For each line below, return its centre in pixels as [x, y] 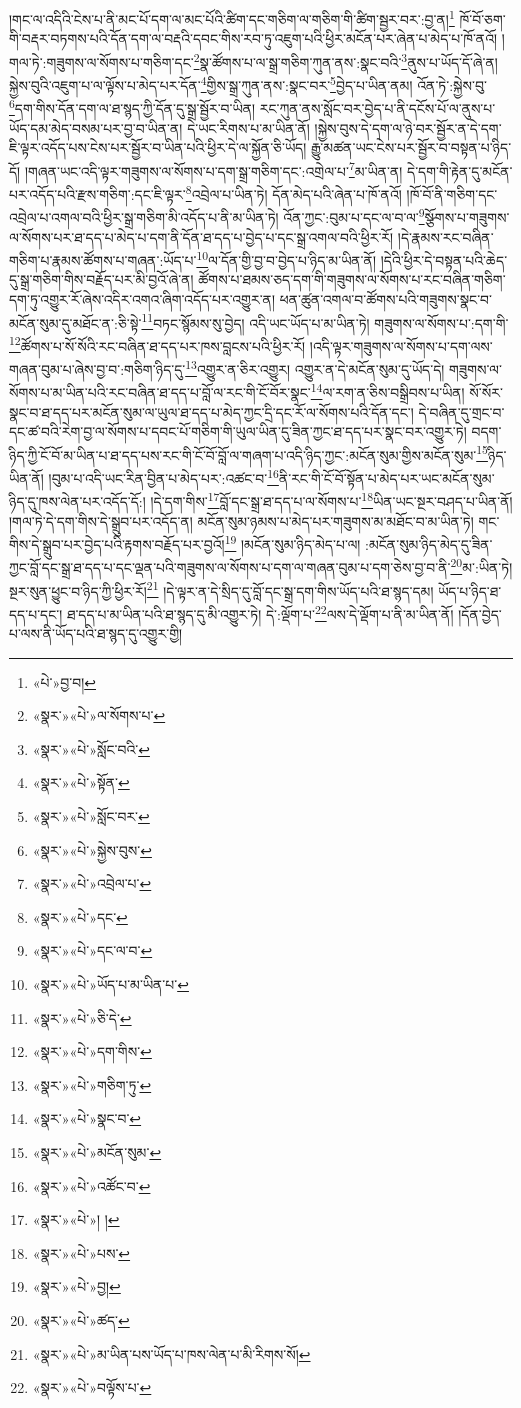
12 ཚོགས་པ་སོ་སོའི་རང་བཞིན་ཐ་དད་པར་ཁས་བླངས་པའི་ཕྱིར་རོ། [157, 344]
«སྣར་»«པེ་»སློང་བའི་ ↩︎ [91, 748]
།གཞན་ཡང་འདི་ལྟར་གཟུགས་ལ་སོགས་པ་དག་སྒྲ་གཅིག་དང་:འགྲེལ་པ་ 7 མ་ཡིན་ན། [213, 169]
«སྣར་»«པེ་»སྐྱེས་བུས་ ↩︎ [92, 849]
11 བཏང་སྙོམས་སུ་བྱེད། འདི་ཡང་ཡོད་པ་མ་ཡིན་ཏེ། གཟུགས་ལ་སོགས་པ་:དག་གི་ [325, 321]
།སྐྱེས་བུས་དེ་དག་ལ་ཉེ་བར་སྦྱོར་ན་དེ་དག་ [408, 127]
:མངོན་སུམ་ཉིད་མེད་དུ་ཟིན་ [429, 543]
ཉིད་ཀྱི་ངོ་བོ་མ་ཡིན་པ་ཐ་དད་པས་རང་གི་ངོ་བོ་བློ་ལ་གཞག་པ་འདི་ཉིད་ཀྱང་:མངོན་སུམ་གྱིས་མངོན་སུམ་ [243, 454]
